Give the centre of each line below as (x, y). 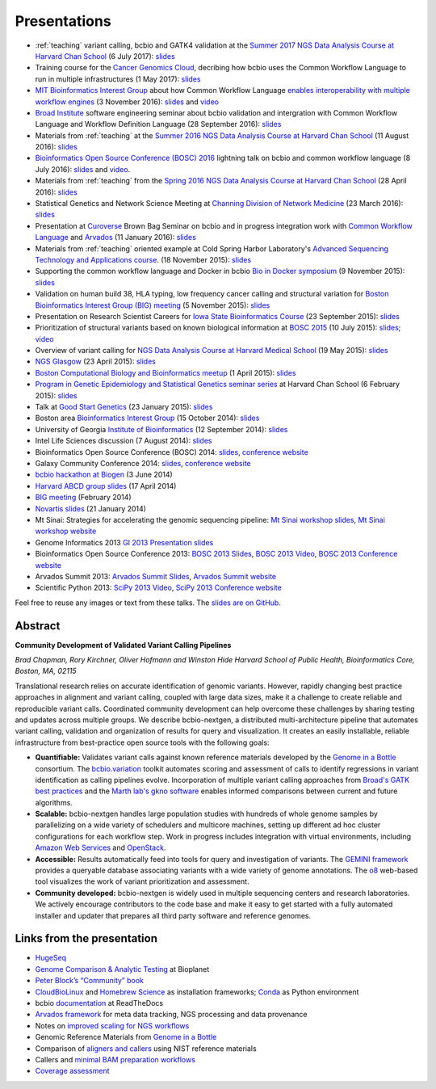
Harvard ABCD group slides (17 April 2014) (106, 486)
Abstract (38, 626)
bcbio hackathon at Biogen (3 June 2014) (104, 475)
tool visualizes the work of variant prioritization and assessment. (142, 881)
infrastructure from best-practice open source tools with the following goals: (142, 742)
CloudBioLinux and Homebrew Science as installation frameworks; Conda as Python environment (197, 992)
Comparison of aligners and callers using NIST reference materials (146, 1048)
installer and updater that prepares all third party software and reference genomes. (173, 915)
